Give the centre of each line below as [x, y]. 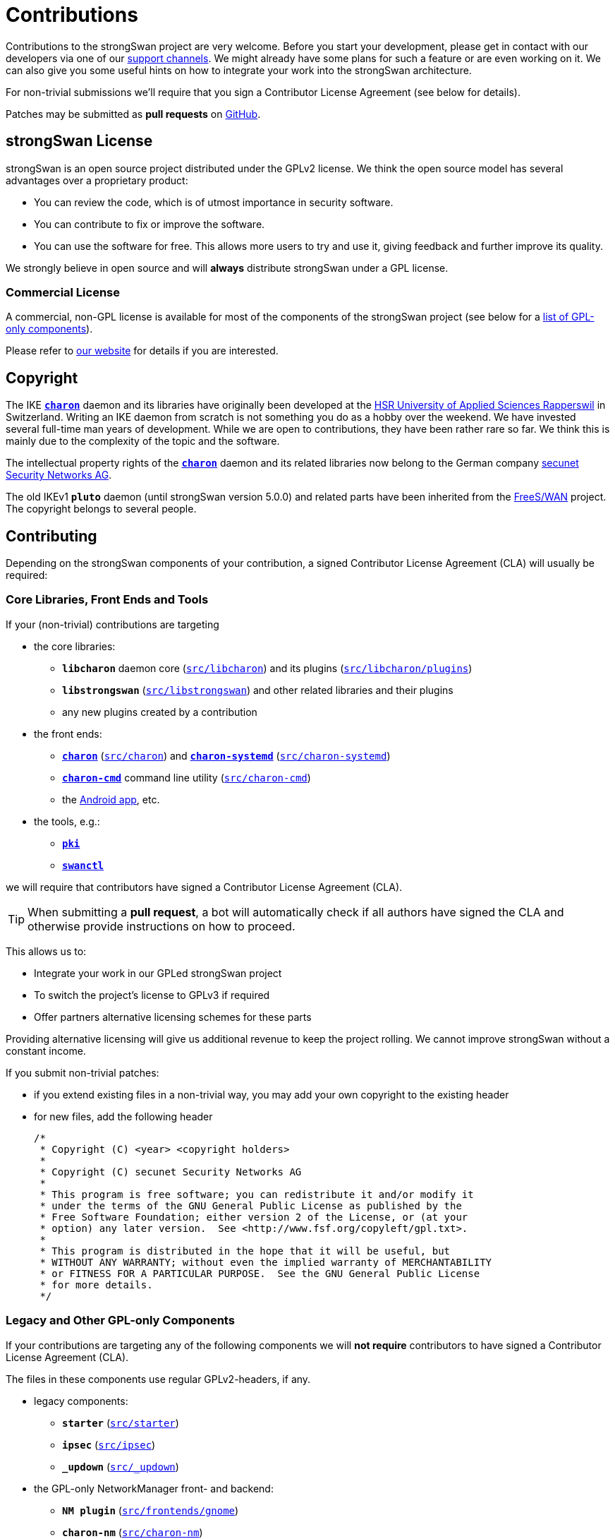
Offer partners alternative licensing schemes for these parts [173, 1017]
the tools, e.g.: [67, 821]
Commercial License [63, 292]
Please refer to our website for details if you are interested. [142, 351]
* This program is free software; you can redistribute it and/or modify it [257, 1194]
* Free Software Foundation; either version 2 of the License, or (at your [254, 1217]
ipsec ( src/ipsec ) [109, 1444]
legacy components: [81, 1401]
